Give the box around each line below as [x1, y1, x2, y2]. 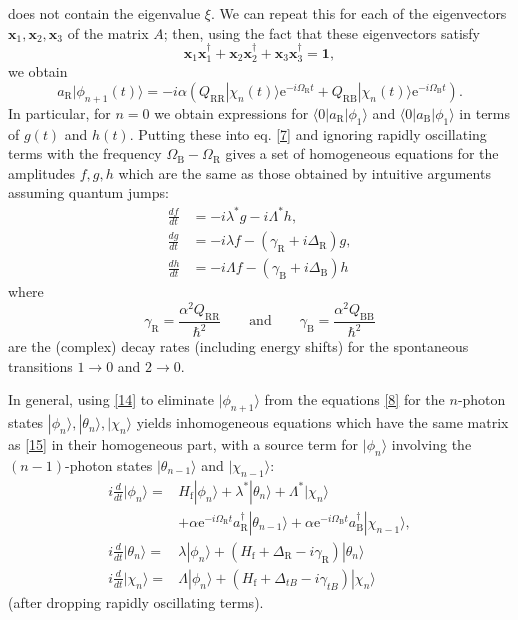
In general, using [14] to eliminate [8, 389, 214, 410]
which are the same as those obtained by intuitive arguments [118, 162, 491, 183]
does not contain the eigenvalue [8, 3, 201, 23]
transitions [8, 355, 73, 376]
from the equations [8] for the [264, 389, 445, 410]
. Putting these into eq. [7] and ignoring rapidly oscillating [129, 123, 487, 144]
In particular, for [8, 102, 111, 123]
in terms [459, 102, 511, 123]
